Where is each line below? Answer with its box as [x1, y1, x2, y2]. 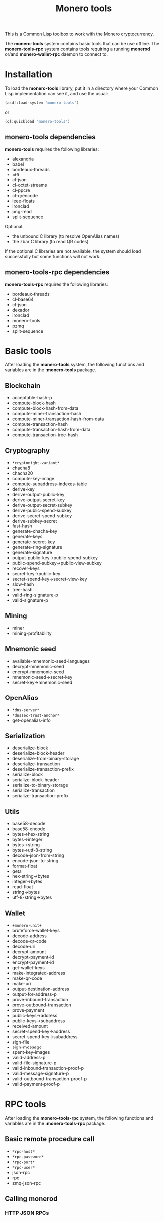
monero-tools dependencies [5, 133, 96, 141]
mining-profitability [12, 630, 52, 636]
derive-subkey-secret [12, 518, 57, 524]
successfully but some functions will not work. [5, 253, 101, 259]
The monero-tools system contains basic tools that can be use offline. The [5, 41, 160, 47]
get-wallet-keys [12, 964, 45, 970]
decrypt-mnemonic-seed [12, 663, 64, 669]
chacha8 [12, 465, 31, 471]
